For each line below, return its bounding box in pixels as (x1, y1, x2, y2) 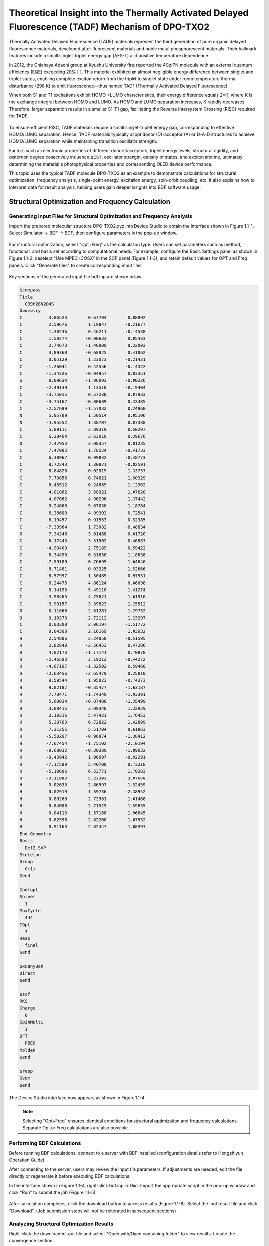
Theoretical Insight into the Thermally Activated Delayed (9, 7, 249, 18)
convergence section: (9, 1238, 54, 1244)
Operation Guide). (9, 1157, 46, 1163)
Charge (19, 1005, 36, 1011)
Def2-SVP (25, 845, 46, 851)
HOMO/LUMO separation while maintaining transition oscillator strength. (9, 138, 158, 144)
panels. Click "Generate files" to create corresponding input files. (9, 262, 143, 268)
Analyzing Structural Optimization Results (9, 1220, 114, 1227)
